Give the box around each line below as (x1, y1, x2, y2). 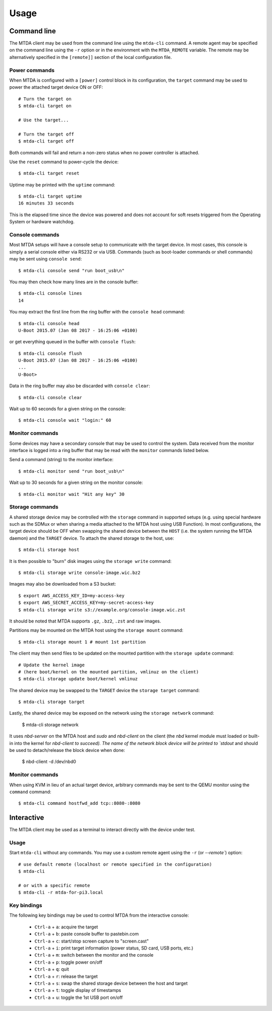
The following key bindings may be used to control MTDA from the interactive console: (9, 912, 189, 918)
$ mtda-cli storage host (18, 547, 80, 553)
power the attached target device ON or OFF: (9, 84, 103, 90)
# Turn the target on (18, 96, 72, 102)
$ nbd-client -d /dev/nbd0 (22, 759, 77, 765)
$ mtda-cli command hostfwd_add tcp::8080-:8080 (18, 800, 141, 806)
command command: (9, 789, 51, 795)
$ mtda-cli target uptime (18, 194, 83, 199)
